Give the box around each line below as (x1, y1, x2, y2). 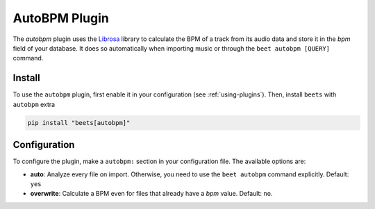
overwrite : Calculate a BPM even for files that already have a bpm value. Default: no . (30, 190, 273, 198)
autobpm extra (12, 100, 56, 108)
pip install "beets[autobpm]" (27, 119, 131, 126)
